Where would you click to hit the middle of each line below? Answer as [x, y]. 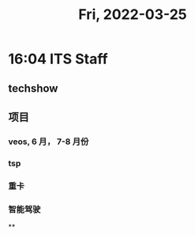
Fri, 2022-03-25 [133, 15]
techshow [33, 88]
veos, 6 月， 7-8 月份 [49, 142]
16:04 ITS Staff [58, 59]
